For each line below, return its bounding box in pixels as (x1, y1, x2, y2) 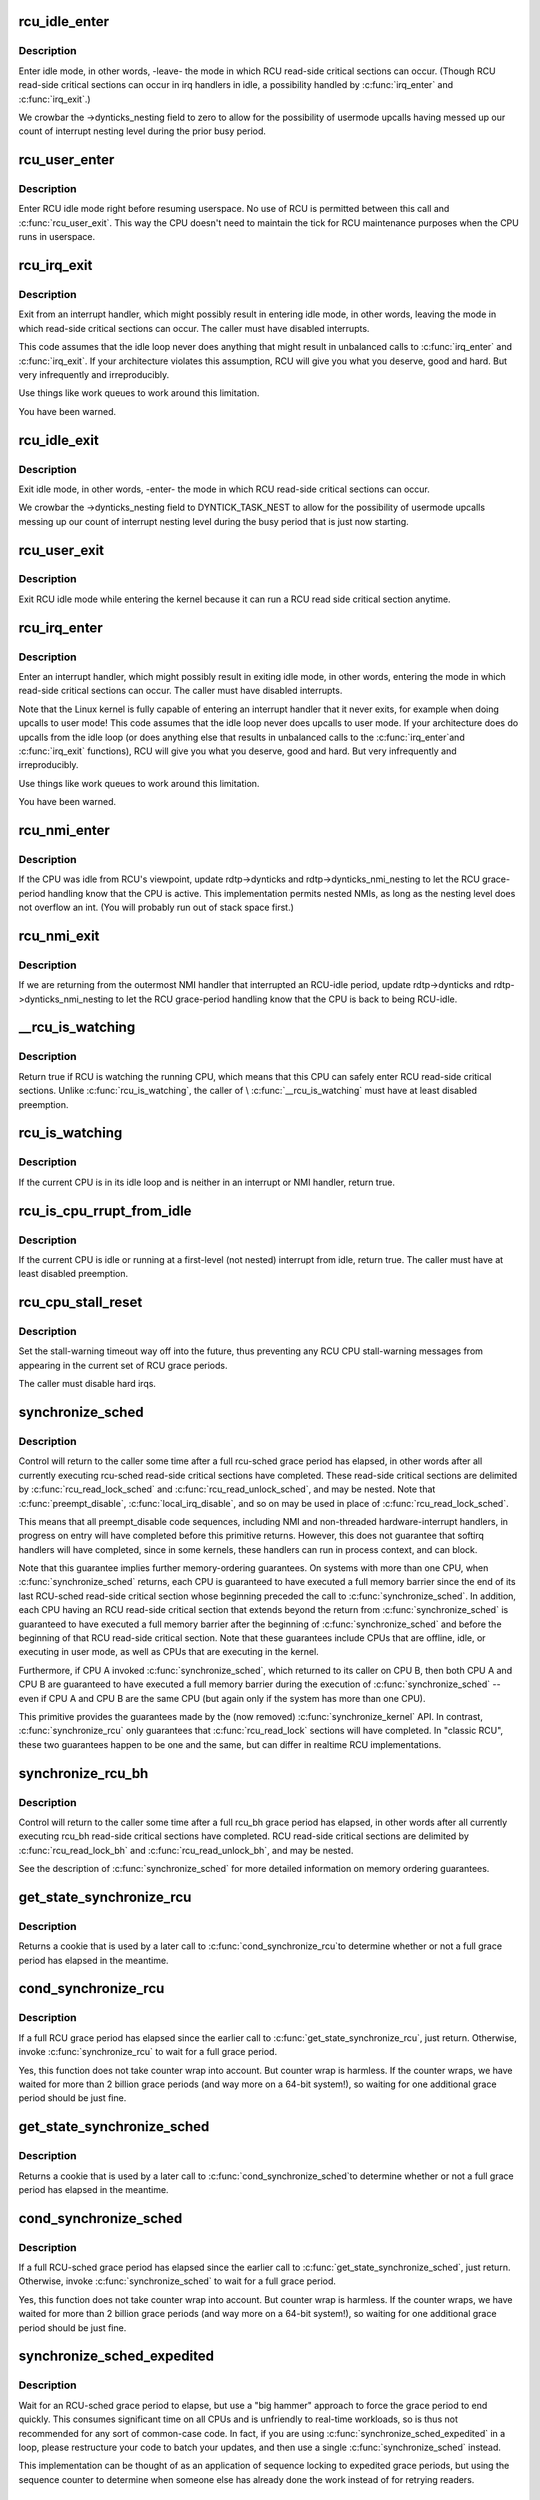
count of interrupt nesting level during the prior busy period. (18, 125, 267, 137)
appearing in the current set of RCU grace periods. (18, 1359, 228, 1371)
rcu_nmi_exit (18, 927, 100, 944)
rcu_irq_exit (18, 257, 93, 274)
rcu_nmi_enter (18, 821, 110, 839)
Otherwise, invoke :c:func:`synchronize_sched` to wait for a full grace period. (18, 2275, 337, 2287)
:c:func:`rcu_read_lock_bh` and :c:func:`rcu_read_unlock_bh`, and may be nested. (18, 1844, 354, 1856)
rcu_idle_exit (18, 431, 99, 449)
